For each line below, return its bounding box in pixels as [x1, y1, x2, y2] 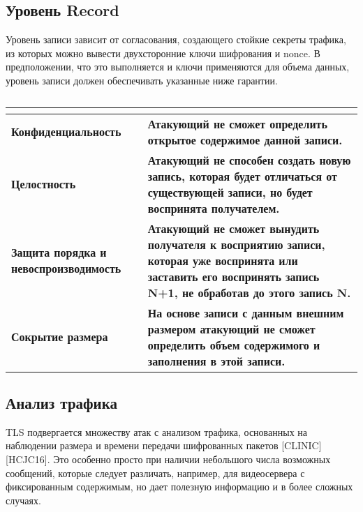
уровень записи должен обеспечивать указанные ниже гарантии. [6, 73, 278, 87]
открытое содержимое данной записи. [147, 131, 343, 148]
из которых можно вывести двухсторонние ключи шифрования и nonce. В [6, 45, 320, 60]
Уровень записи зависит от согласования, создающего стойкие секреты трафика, [6, 32, 346, 47]
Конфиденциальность [11, 123, 121, 140]
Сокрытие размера [11, 329, 108, 345]
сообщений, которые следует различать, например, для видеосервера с [6, 465, 305, 480]
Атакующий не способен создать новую [147, 151, 351, 168]
